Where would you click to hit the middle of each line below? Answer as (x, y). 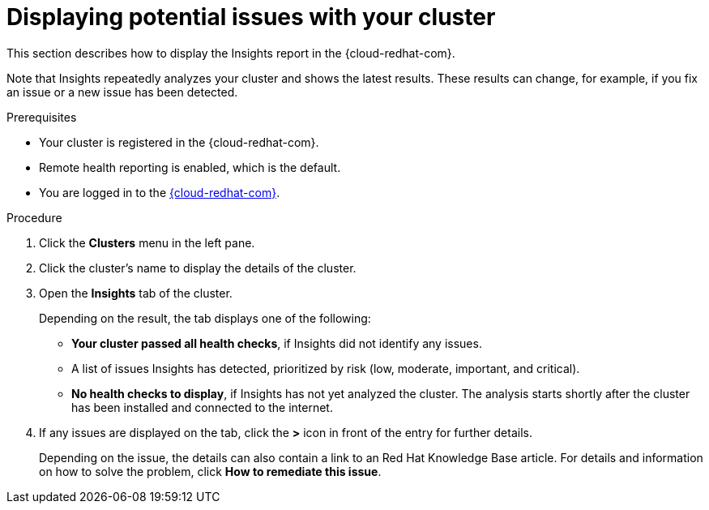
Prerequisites (42, 117)
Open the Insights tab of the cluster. (136, 293)
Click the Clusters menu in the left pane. (147, 242)
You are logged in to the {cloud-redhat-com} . (160, 192)
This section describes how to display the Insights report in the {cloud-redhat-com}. (231, 53)
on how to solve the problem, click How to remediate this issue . (210, 471)
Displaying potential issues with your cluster (251, 17)
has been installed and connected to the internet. (202, 407)
